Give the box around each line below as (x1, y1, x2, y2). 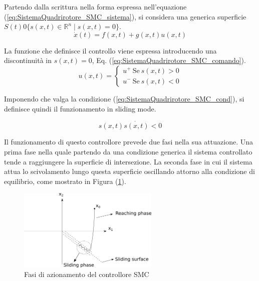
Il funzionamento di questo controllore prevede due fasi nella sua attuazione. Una (4, 136, 253, 147)
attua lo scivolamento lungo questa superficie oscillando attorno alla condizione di (4, 166, 255, 176)
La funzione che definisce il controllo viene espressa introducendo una (4, 45, 217, 55)
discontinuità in (4, 55, 52, 65)
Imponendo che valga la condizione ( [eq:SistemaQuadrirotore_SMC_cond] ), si (4, 93, 244, 103)
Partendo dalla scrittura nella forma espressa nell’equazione (4, 1, 187, 11)
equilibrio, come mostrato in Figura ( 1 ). (4, 175, 126, 186)
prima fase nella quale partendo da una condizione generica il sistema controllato (4, 146, 252, 156)
